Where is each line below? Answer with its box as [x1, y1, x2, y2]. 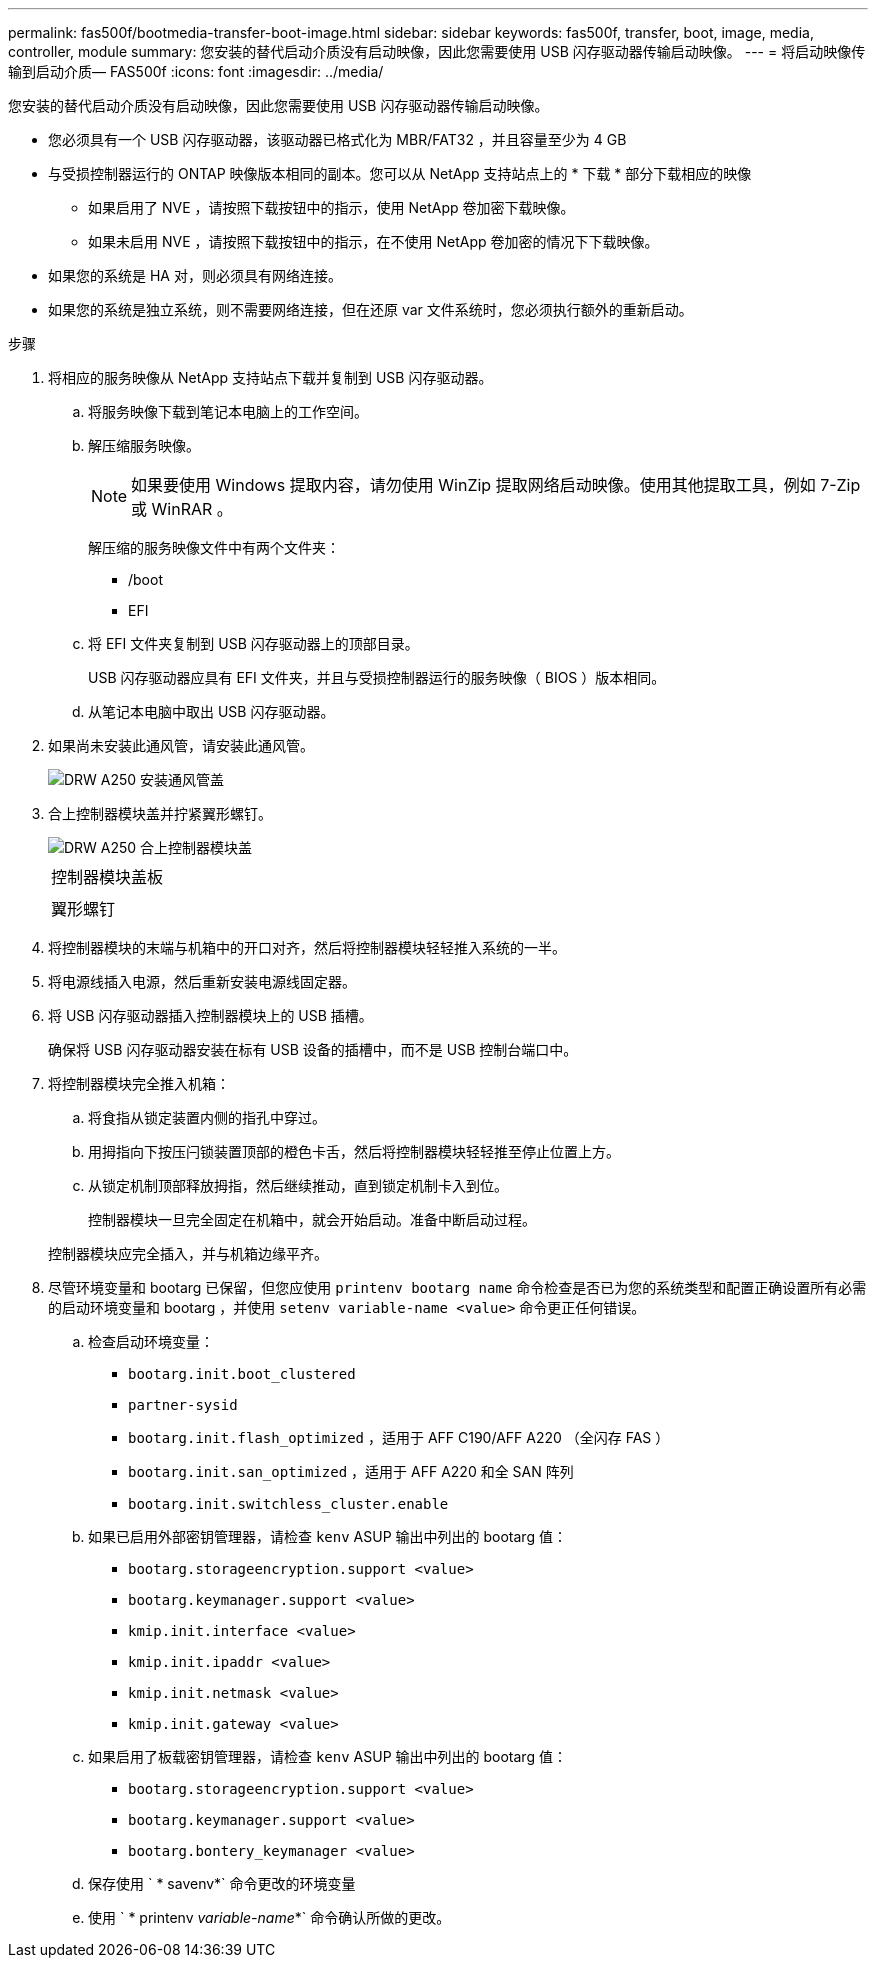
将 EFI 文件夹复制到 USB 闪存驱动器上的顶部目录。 [88, 635, 419, 652]
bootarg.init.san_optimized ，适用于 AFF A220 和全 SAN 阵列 [128, 1463, 574, 1480]
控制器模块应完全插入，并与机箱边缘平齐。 [48, 1245, 328, 1262]
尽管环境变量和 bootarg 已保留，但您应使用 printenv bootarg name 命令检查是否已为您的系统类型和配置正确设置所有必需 [48, 1279, 867, 1296]
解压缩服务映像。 [88, 437, 200, 454]
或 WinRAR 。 [131, 499, 233, 519]
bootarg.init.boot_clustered [128, 1366, 356, 1382]
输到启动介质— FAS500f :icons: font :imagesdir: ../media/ [8, 63, 384, 80]
